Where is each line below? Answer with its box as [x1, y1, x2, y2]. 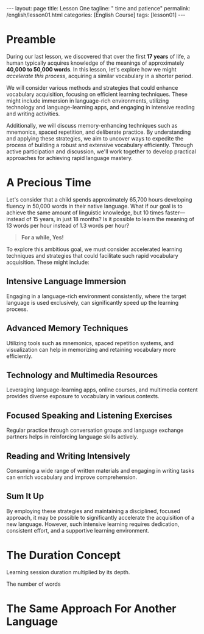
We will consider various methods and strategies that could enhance [6, 84, 178, 91]
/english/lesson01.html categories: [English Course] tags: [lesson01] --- [6, 11, 186, 18]
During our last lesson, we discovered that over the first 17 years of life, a [6, 53, 191, 60]
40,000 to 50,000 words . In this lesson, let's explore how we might [6, 65, 177, 73]
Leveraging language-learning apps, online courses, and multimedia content [6, 386, 198, 393]
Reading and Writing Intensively [6, 451, 131, 461]
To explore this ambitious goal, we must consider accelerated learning [6, 246, 183, 253]
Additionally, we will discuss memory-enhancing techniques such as [6, 122, 178, 129]
